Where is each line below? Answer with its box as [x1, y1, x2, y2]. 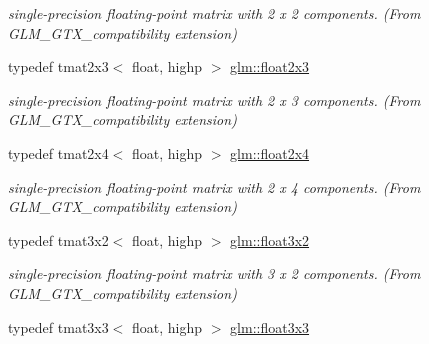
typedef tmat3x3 [8, 316, 109, 337]
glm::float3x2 [230, 229, 310, 250]
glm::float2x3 [230, 56, 310, 77]
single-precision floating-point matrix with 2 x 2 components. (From [8, 3, 421, 23]
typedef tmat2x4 [8, 142, 109, 163]
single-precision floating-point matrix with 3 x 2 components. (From [8, 263, 421, 284]
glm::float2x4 [230, 142, 310, 163]
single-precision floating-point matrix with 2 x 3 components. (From [8, 89, 421, 110]
